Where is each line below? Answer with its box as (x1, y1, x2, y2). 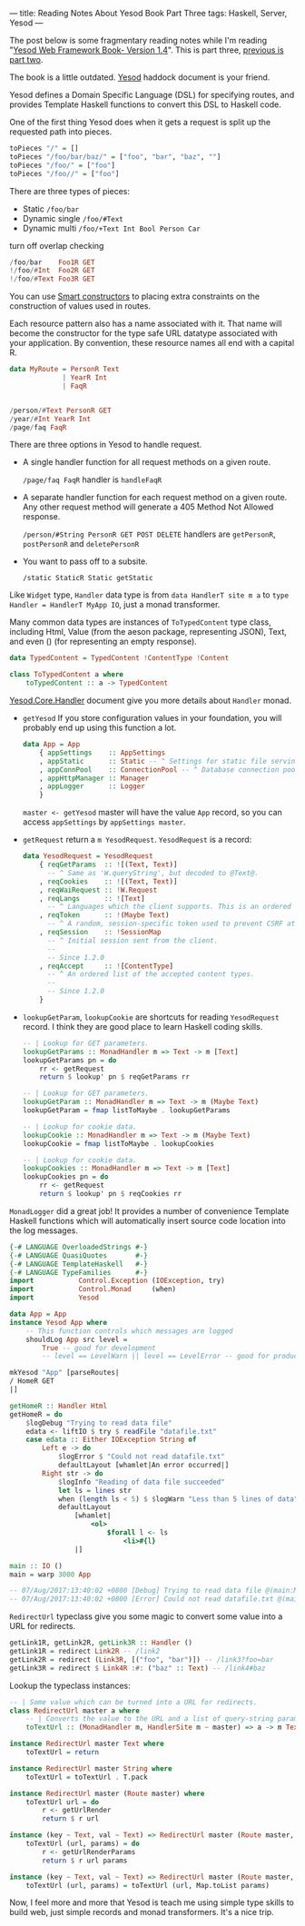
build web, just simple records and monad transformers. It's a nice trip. (9, 1907, 274, 1918)
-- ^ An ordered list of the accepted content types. (46, 970, 255, 979)
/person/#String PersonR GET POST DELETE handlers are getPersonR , (22, 528, 276, 539)
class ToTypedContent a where (9, 670, 124, 679)
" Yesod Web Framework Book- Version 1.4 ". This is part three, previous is (9, 44, 284, 55)
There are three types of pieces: (9, 185, 130, 196)
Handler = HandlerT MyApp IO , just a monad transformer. (9, 599, 221, 610)
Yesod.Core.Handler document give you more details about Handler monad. (9, 695, 292, 706)
